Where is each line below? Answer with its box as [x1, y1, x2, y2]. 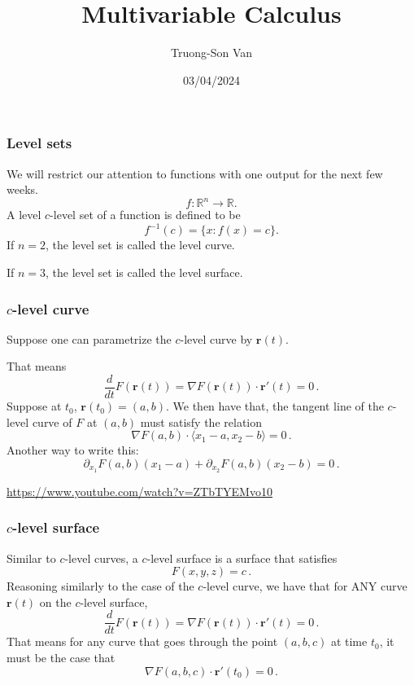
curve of [32, 413, 72, 430]
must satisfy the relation [140, 413, 262, 430]
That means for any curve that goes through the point [7, 633, 278, 650]
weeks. [7, 181, 38, 198]
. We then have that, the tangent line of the [165, 397, 384, 415]
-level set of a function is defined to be [50, 206, 241, 223]
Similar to [7, 549, 56, 566]
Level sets [7, 133, 72, 153]
